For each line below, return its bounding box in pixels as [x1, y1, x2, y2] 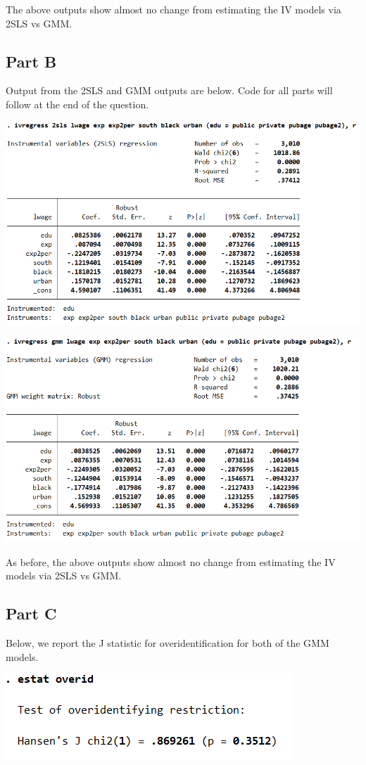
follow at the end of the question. [6, 96, 149, 111]
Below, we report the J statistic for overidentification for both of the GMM [6, 635, 329, 650]
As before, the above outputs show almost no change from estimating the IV [6, 554, 336, 569]
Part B [6, 50, 57, 72]
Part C [6, 603, 57, 624]
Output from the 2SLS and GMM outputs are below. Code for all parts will [6, 83, 333, 98]
